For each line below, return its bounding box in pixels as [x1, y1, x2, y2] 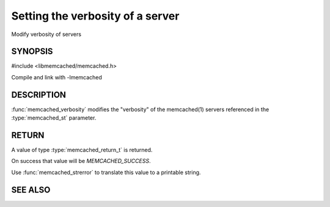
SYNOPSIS [11, 46, 53, 57]
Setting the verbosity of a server [11, 9, 180, 23]
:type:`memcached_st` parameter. [11, 114, 97, 122]
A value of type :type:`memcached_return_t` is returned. [11, 147, 153, 154]
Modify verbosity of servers [11, 31, 82, 38]
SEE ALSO [11, 184, 51, 195]
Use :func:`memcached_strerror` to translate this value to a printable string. [11, 169, 201, 176]
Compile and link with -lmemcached [11, 73, 102, 81]
